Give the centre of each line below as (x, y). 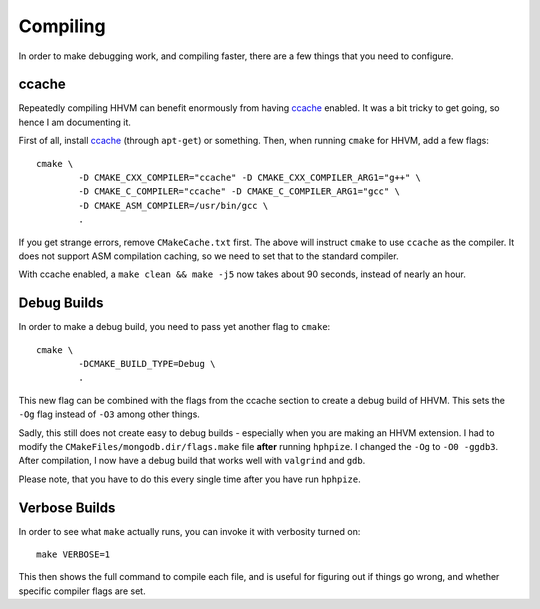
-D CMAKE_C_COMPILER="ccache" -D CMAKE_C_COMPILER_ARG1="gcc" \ (239, 191)
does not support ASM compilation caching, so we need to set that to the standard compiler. (208, 256)
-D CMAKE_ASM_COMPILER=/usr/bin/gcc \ (173, 205)
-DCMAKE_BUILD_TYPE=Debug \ (147, 364)
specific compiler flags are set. (82, 591)
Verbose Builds (67, 507)
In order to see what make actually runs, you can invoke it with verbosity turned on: (189, 531)
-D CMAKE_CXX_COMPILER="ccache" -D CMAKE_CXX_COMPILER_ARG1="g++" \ (250, 178)
